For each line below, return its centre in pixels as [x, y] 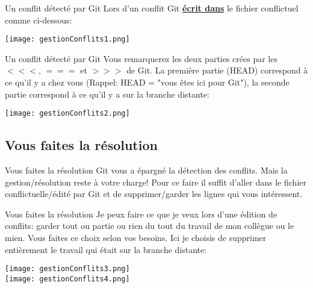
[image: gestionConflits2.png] [67, 114]
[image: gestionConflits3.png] [67, 269]
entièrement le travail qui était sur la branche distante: [106, 249]
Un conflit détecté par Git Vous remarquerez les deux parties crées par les [141, 58]
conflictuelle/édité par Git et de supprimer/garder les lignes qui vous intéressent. [154, 194]
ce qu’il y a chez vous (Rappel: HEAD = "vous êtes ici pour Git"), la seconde [147, 82]
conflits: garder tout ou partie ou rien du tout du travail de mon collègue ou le [150, 226]
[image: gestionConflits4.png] [67, 279]
